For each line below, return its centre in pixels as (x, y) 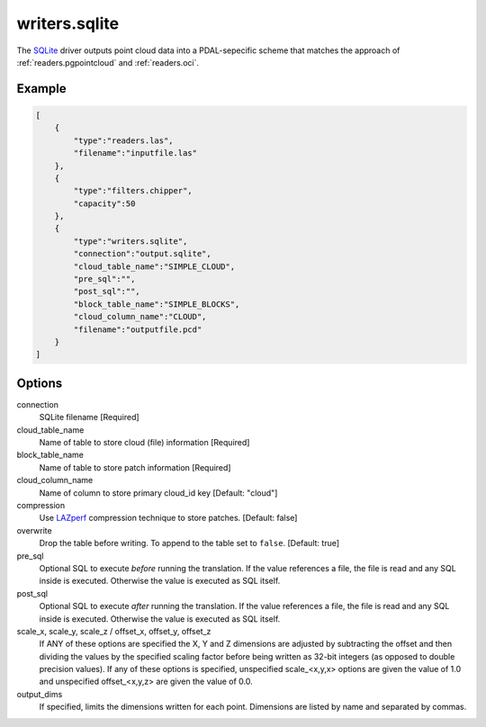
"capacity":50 (104, 203)
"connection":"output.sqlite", (142, 254)
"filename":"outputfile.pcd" (138, 329)
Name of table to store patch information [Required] (135, 467)
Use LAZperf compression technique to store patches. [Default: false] (168, 518)
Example (41, 89)
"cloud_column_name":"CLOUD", (140, 317)
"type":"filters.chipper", (133, 191)
